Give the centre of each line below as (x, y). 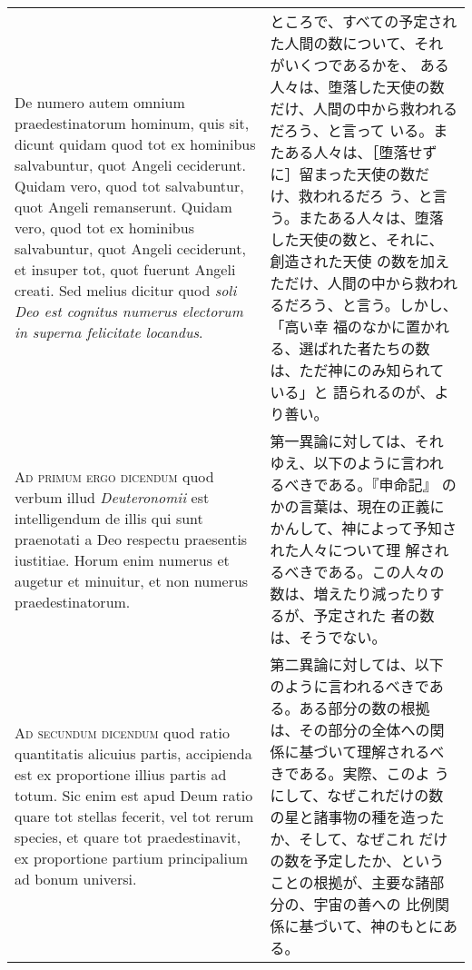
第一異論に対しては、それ (357, 441)
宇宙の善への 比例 (374, 904)
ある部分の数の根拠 (364, 708)
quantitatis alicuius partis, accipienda (133, 753)
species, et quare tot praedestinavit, (128, 837)
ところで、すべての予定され (364, 21)
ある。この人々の (386, 572)
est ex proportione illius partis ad (121, 774)
